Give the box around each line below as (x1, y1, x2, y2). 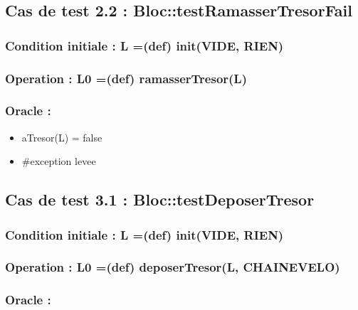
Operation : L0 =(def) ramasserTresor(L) (5, 69, 247, 87)
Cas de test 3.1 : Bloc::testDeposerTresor (5, 188, 315, 210)
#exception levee (21, 154, 96, 169)
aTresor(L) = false (21, 129, 102, 144)
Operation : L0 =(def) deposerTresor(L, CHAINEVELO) (5, 258, 340, 276)
